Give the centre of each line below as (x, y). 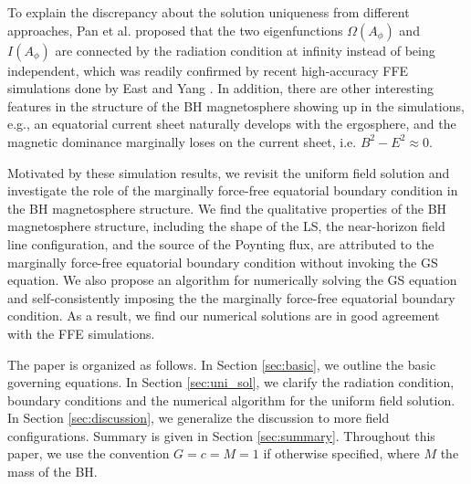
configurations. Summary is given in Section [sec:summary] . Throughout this (221, 435)
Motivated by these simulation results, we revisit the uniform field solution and (229, 172)
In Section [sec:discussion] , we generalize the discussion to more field (199, 418)
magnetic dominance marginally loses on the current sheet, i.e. (182, 141)
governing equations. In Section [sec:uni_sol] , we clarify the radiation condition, (231, 382)
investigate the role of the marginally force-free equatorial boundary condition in (233, 190)
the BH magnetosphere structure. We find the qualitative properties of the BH (227, 208)
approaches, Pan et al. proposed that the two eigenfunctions (175, 30)
